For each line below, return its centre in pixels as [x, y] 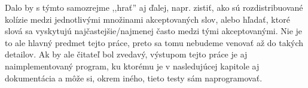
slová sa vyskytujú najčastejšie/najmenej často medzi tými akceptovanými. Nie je [154, 31]
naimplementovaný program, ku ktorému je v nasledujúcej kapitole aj [132, 66]
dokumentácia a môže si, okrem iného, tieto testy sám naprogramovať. [134, 78]
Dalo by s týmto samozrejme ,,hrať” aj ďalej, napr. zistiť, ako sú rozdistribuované [154, 7]
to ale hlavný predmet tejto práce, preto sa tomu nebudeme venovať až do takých [154, 42]
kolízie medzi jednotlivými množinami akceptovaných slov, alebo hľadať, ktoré [147, 19]
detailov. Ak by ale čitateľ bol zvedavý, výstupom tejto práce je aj [126, 54]
